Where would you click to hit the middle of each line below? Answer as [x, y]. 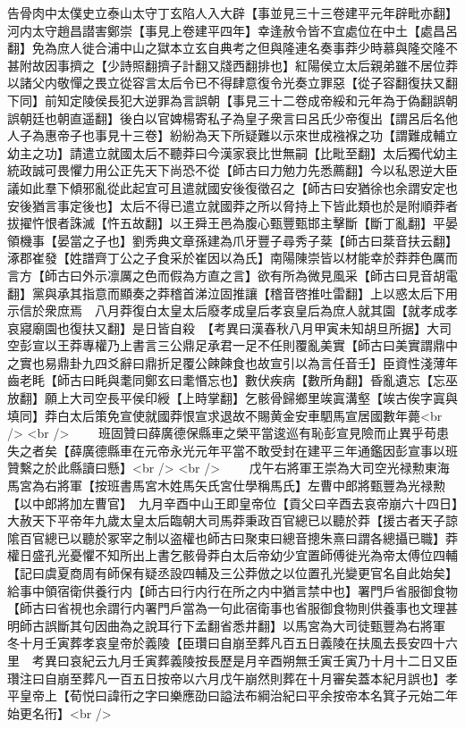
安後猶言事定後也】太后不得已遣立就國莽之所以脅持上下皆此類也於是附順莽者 [232, 205]
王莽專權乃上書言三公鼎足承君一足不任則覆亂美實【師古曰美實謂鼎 [251, 345]
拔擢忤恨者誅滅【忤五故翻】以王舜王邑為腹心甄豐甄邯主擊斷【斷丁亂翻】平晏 [232, 223]
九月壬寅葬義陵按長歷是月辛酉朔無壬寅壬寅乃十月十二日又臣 [282, 660]
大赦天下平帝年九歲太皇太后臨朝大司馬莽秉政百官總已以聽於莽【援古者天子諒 [232, 520]
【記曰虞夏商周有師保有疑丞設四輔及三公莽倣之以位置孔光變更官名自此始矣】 [232, 573]
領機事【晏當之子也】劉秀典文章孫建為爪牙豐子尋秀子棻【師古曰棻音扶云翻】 [232, 240]
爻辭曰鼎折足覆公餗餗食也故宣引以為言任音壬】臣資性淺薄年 [282, 362]
